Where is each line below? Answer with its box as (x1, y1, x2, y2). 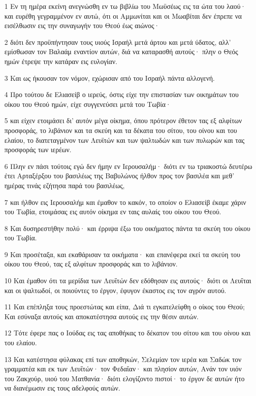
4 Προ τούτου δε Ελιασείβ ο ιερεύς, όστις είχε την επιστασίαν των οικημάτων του (4, 89, 239, 99)
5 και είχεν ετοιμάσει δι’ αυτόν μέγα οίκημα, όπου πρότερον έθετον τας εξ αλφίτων (4, 115, 242, 126)
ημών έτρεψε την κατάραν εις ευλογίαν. (4, 56, 118, 66)
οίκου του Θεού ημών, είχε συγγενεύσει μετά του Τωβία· (4, 99, 171, 109)
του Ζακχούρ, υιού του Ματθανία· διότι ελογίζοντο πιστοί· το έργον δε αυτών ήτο (4, 373, 245, 383)
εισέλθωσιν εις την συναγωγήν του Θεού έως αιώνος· (4, 20, 160, 31)
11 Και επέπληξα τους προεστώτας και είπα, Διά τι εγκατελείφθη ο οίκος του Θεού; (4, 301, 245, 312)
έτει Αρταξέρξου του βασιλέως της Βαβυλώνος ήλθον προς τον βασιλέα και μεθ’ (4, 170, 234, 181)
